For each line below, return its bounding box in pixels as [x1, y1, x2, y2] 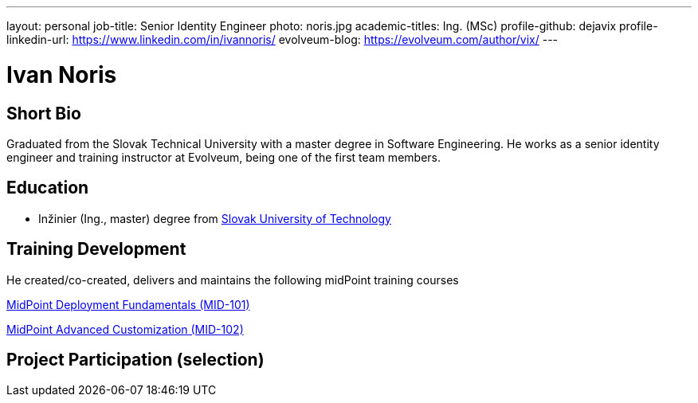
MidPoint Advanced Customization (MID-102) [6, 322, 244, 336]
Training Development [6, 239, 186, 260]
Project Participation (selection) [6, 350, 265, 370]
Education [6, 178, 89, 198]
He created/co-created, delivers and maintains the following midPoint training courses [6, 272, 459, 287]
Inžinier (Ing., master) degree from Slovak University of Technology [38, 211, 391, 225]
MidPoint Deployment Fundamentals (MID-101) [6, 297, 250, 311]
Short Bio [6, 103, 81, 123]
